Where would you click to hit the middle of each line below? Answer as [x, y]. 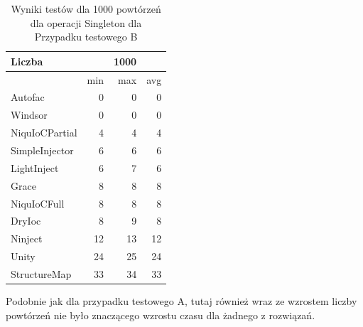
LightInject [35, 167]
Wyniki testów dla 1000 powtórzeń [86, 9]
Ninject [27, 238]
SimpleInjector [42, 150]
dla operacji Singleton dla [86, 22]
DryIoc [26, 221]
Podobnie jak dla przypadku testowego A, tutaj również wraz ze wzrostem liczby [181, 301]
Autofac [28, 97]
